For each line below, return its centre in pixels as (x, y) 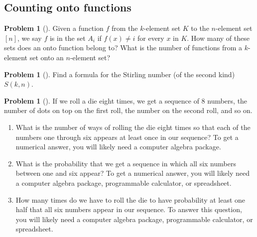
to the (200, 28)
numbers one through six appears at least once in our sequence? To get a (127, 137)
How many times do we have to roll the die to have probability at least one (130, 199)
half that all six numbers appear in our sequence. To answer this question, (129, 209)
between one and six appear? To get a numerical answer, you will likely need (133, 173)
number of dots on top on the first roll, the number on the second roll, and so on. (128, 110)
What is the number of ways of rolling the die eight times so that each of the (133, 127)
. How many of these (218, 38)
